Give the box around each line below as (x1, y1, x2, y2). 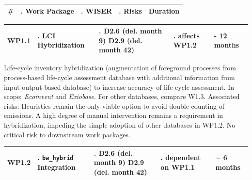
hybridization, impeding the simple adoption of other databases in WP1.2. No (4, 119, 236, 130)
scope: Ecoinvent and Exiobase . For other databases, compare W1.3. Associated (4, 91, 240, 101)
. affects (173, 30, 200, 40)
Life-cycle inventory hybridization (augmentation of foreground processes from (4, 63, 236, 73)
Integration (37, 162, 76, 172)
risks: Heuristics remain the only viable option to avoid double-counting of (4, 100, 225, 111)
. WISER (80, 5, 112, 16)
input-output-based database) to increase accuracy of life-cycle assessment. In (4, 82, 235, 92)
